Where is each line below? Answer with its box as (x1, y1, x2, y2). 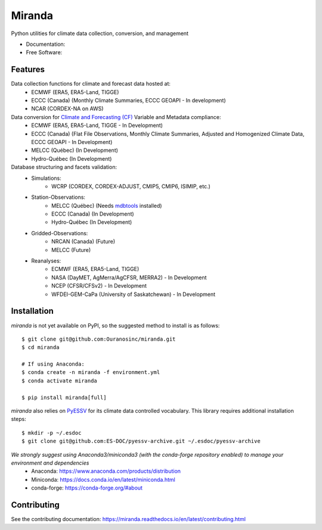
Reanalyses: (31, 257, 61, 264)
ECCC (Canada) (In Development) (51, 210, 134, 217)
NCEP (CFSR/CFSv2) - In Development (51, 282, 147, 289)
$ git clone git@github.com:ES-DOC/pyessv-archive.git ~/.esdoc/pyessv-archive (21, 438, 261, 445)
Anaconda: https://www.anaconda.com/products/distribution (31, 467, 181, 475)
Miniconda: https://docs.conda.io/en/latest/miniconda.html (31, 476, 175, 483)
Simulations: (31, 174, 62, 182)
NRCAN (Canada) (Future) (51, 238, 116, 245)
